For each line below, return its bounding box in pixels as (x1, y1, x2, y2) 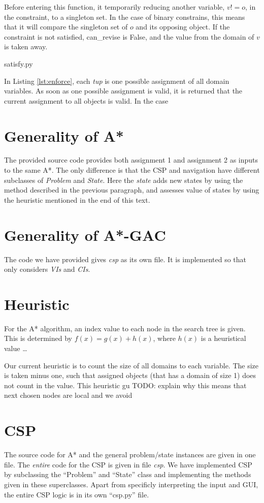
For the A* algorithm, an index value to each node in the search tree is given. (4, 323, 246, 333)
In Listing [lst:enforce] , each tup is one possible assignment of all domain (4, 75, 229, 86)
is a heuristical (201, 333, 246, 343)
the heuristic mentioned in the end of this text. (4, 194, 150, 205)
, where (153, 333, 176, 343)
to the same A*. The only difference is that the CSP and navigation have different (4, 165, 260, 175)
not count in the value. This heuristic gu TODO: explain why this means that (4, 380, 247, 390)
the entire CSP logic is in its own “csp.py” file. (4, 489, 149, 499)
